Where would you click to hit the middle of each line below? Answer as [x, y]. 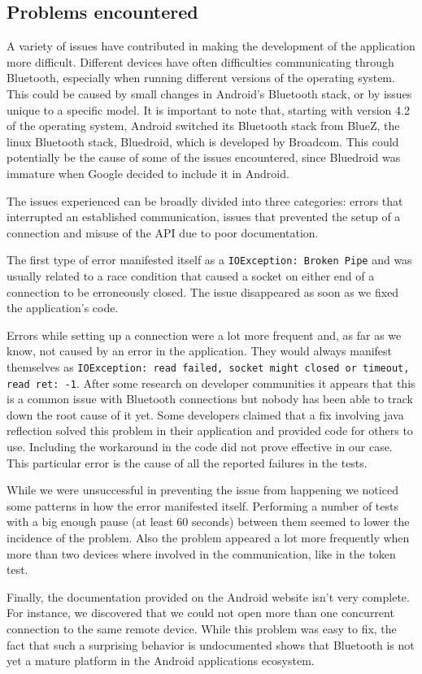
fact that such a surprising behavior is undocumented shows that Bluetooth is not [211, 644]
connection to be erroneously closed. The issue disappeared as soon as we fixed [203, 291]
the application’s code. [63, 308]
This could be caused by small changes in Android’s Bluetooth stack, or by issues [209, 93]
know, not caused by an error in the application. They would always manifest [200, 351]
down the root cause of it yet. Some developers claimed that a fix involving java [205, 414]
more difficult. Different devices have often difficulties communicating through [200, 61]
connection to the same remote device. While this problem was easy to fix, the [202, 628]
